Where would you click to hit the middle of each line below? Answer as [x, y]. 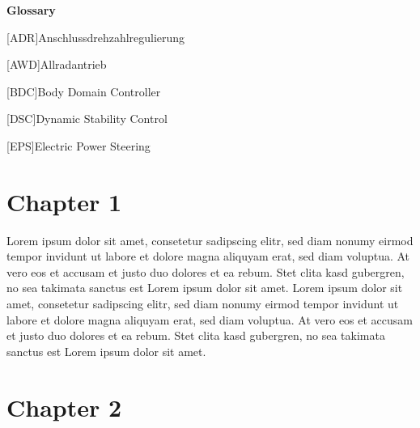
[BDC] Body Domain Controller [84, 91]
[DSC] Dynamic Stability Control [87, 119]
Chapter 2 [64, 407]
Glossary [31, 10]
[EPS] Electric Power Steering [78, 145]
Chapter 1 [64, 201]
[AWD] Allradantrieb [57, 64]
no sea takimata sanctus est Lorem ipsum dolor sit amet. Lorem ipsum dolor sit [205, 288]
